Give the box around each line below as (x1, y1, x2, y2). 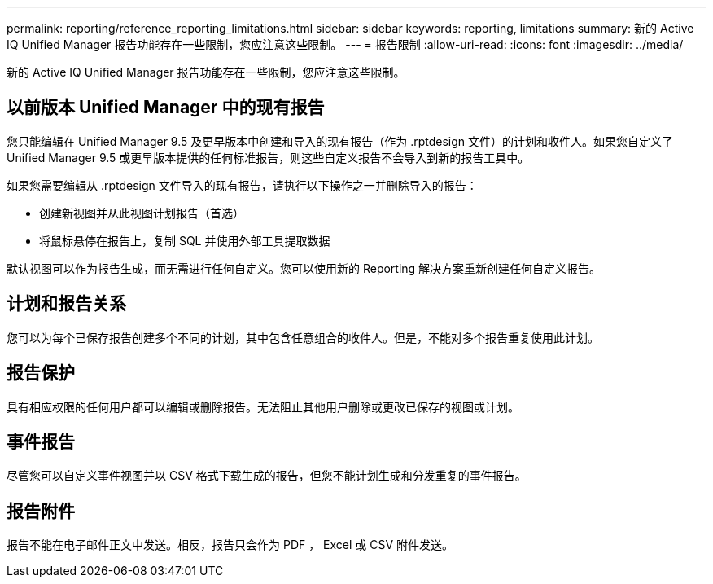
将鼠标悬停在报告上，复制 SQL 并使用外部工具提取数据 (39, 233, 330, 248)
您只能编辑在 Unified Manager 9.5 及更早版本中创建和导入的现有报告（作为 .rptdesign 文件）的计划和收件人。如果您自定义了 (7, 134, 674, 148)
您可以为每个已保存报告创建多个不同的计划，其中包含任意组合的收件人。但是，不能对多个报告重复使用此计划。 (7, 330, 599, 345)
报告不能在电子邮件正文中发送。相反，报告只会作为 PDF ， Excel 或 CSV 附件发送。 (7, 538, 454, 552)
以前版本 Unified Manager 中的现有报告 (7, 97, 325, 118)
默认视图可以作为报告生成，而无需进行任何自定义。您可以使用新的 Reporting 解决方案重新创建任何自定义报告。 (7, 261, 601, 275)
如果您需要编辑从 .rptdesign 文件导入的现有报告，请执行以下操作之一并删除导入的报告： (7, 178, 478, 192)
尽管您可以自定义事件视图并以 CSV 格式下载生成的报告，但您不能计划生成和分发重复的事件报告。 (7, 468, 527, 483)
